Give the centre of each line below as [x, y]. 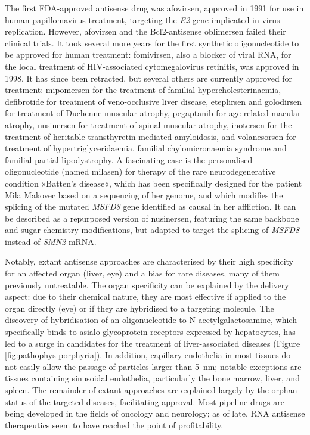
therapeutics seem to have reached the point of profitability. [114, 425]
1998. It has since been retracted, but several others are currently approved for [149, 78]
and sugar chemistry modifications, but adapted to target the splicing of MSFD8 [152, 230]
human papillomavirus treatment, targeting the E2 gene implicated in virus [142, 19]
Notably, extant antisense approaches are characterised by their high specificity [149, 261]
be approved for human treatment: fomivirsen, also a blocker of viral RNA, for [148, 55]
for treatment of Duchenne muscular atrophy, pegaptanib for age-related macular [153, 113]
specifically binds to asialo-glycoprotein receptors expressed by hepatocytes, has [150, 332]
